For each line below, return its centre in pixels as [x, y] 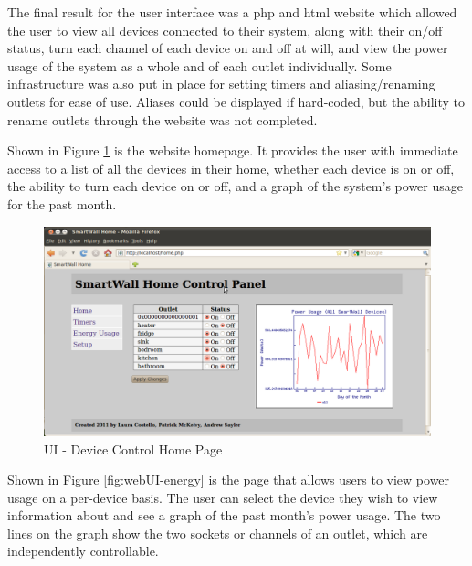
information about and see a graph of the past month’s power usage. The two [224, 515]
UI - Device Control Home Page [133, 449]
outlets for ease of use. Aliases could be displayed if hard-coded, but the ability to [236, 101]
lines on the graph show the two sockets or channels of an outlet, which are [218, 533]
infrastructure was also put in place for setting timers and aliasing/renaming [221, 84]
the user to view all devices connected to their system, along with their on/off [225, 30]
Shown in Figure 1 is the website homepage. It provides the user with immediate [233, 150]
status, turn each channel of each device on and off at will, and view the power [228, 48]
